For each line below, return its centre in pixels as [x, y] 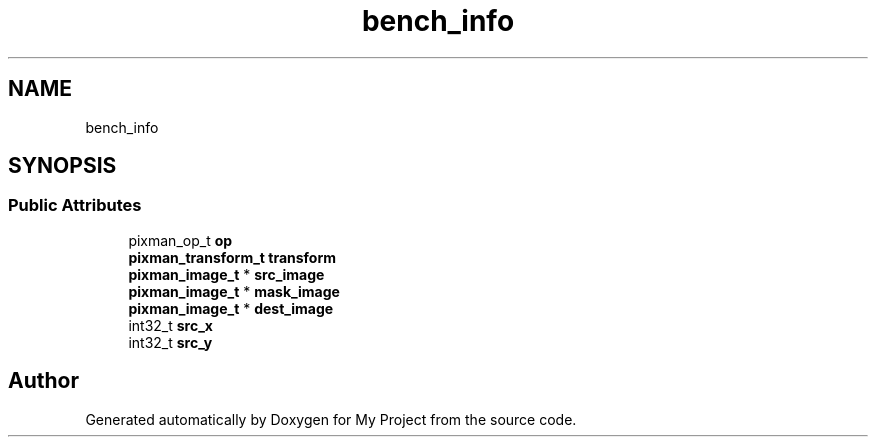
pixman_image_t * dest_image [231, 308]
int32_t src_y [170, 342]
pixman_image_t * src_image [226, 274]
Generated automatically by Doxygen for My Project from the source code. [331, 419]
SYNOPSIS [62, 166]
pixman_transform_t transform [232, 257]
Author [43, 381]
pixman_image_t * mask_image [234, 291]
